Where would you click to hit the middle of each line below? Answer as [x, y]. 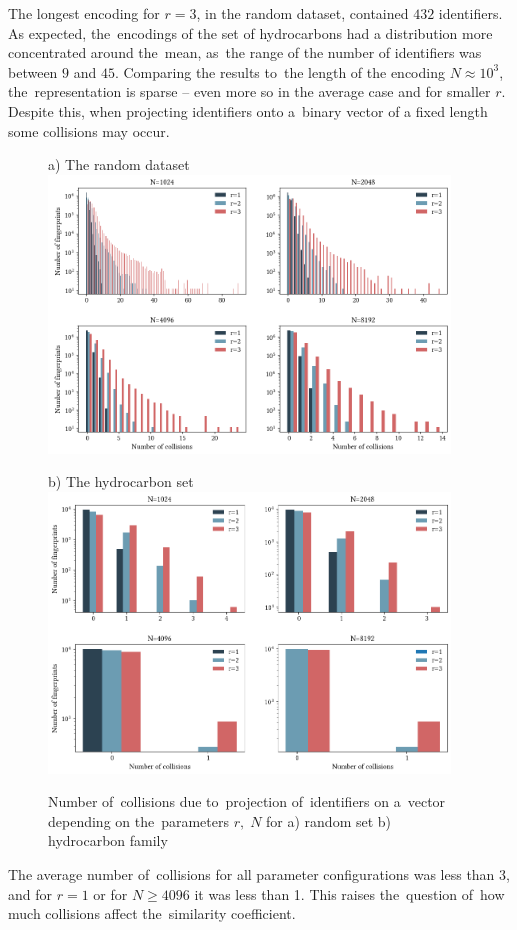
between [33, 71]
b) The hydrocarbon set [121, 481]
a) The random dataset [119, 164]
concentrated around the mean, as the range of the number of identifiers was [245, 52]
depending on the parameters [139, 820]
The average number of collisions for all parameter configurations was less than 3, [259, 874]
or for [110, 893]
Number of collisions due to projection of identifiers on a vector [247, 801]
